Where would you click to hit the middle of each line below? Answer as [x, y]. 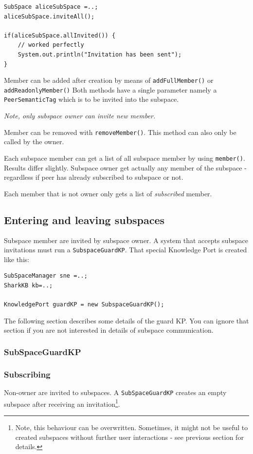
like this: [17, 259]
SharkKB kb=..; [28, 286]
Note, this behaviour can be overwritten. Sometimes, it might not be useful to [132, 427]
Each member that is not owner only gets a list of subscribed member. [108, 193]
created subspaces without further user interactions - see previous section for [129, 437]
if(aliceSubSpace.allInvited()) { [60, 35]
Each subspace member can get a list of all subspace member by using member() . [125, 158]
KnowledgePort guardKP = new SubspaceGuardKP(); [84, 305]
